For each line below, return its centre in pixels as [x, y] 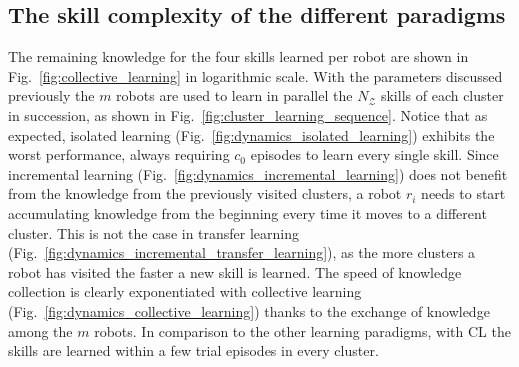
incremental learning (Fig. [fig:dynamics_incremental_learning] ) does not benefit [258, 173]
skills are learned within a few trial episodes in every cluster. [193, 350]
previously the [51, 95]
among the [40, 330]
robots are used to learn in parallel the [234, 95]
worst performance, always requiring [119, 154]
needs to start [463, 193]
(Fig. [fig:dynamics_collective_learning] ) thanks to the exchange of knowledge [249, 310]
